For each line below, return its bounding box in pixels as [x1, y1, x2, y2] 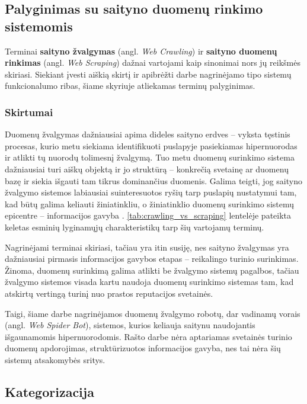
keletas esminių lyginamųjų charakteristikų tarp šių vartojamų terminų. [5, 220, 264, 233]
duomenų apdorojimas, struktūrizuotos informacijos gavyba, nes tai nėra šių [5, 342, 281, 354]
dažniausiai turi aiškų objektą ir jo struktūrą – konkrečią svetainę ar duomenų [5, 162, 289, 175]
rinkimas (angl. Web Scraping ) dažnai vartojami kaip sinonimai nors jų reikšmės [5, 56, 300, 69]
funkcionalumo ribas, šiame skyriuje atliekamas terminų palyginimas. [5, 79, 255, 92]
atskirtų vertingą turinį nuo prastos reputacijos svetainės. [5, 287, 213, 299]
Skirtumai [5, 104, 53, 119]
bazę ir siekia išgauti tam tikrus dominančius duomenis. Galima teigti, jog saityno [5, 174, 302, 187]
